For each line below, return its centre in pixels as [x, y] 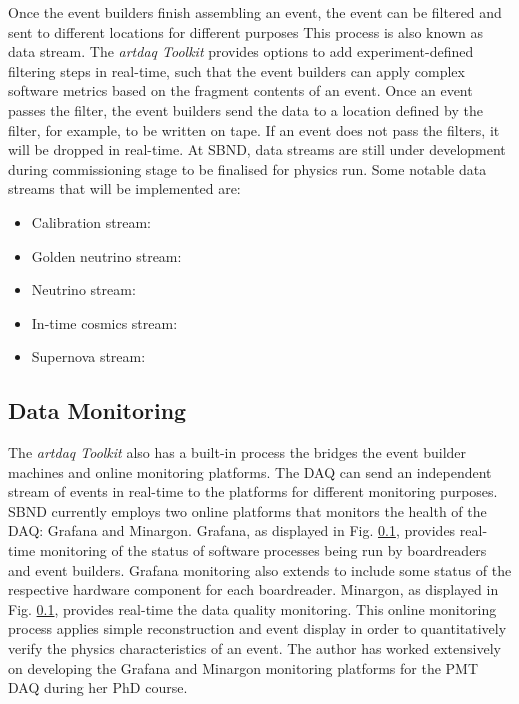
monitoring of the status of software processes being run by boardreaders [263, 550]
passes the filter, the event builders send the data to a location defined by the [245, 109]
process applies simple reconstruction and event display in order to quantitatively [257, 628]
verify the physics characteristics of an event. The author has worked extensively [254, 648]
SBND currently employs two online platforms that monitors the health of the [247, 510]
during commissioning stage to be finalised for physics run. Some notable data [247, 168]
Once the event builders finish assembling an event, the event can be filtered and [255, 12]
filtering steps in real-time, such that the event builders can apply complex [236, 70]
